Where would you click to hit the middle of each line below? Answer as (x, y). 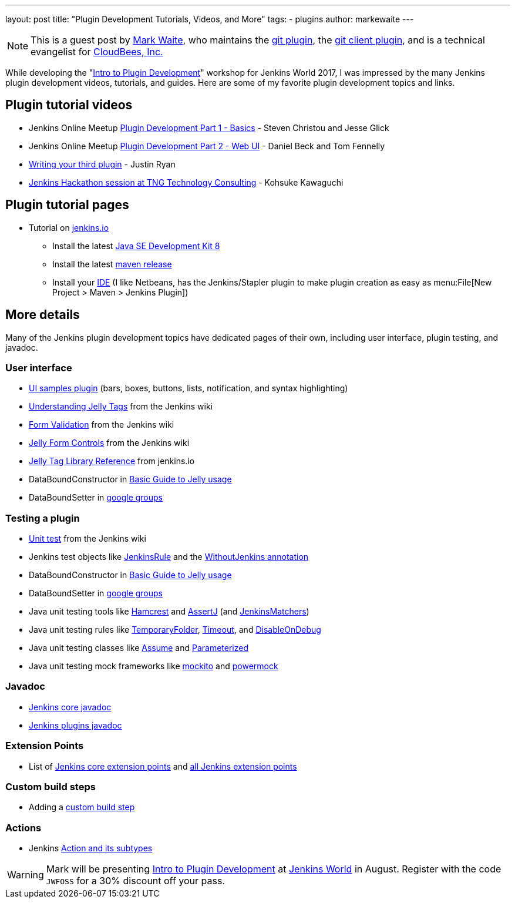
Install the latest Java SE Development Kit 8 (136, 246)
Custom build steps (51, 786)
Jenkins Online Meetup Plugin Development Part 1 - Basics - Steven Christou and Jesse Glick (209, 127)
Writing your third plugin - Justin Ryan (102, 164)
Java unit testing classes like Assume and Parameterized (139, 648)
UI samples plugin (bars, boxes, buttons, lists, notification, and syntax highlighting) (189, 388)
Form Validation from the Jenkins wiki (102, 425)
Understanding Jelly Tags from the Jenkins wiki (121, 407)
